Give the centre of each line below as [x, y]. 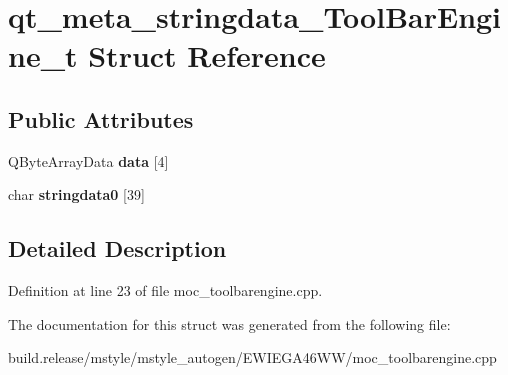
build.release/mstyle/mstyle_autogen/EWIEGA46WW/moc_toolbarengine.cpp [252, 357]
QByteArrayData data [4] [88, 160]
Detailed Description [117, 248]
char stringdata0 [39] [76, 194]
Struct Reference [207, 55]
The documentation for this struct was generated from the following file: [229, 323]
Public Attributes [101, 118]
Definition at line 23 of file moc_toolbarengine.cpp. [165, 290]
